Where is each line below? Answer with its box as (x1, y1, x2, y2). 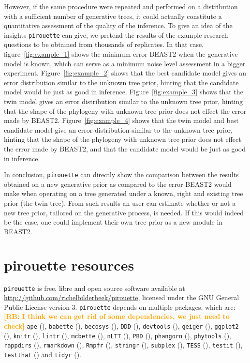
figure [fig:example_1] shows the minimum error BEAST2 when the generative (4, 49, 238, 59)
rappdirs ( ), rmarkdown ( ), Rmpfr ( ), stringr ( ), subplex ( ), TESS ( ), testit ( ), (4, 340, 243, 350)
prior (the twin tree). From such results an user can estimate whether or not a (4, 198, 236, 208)
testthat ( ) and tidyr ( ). (4, 349, 81, 359)
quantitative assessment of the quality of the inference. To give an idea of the (4, 20, 233, 30)
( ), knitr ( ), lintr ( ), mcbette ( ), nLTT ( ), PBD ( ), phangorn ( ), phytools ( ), (4, 330, 231, 340)
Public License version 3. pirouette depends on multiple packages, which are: (4, 302, 235, 312)
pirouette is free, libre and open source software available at (4, 283, 185, 293)
